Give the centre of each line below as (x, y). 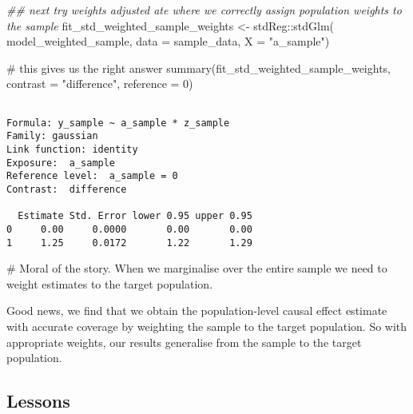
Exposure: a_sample (61, 163)
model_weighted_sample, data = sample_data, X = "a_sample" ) (168, 41)
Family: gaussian (52, 136)
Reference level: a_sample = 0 (92, 176)
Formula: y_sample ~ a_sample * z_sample (118, 123)
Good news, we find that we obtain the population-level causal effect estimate (197, 310)
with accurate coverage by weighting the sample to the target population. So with (207, 326)
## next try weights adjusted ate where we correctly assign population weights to (204, 10)
